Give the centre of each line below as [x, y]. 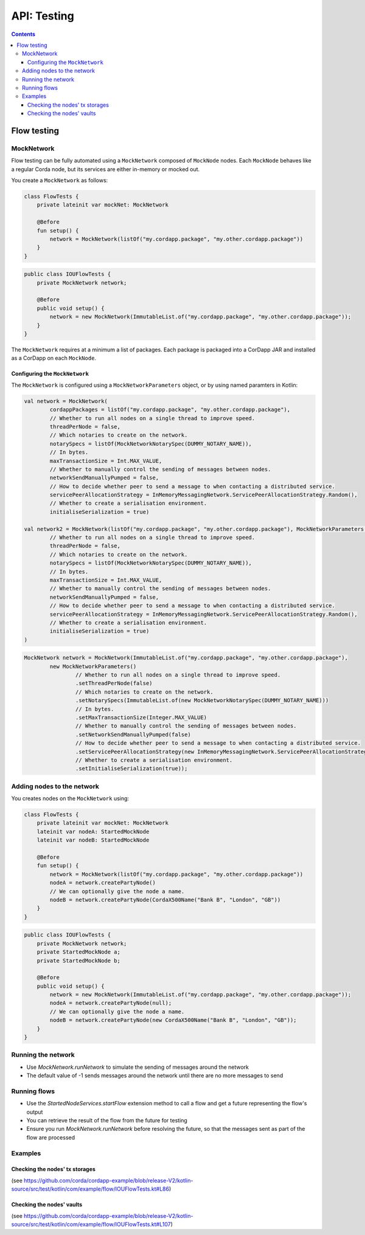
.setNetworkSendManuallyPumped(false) [133, 734]
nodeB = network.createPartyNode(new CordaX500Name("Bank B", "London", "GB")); [173, 1020]
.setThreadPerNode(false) [114, 683]
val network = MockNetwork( [66, 401]
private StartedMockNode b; [79, 960]
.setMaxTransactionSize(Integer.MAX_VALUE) [141, 718]
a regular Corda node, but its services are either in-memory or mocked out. [106, 169]
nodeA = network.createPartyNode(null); [111, 1003]
